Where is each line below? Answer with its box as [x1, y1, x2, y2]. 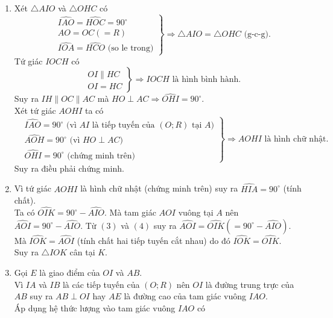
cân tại [69, 246, 95, 258]
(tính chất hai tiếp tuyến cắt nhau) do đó [77, 234, 230, 246]
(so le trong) [107, 44, 154, 53]
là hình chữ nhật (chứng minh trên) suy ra [80, 182, 238, 195]
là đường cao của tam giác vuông [124, 290, 246, 302]
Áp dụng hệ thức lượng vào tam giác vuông [14, 301, 176, 314]
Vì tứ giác [14, 182, 51, 195]
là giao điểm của [39, 266, 100, 279]
